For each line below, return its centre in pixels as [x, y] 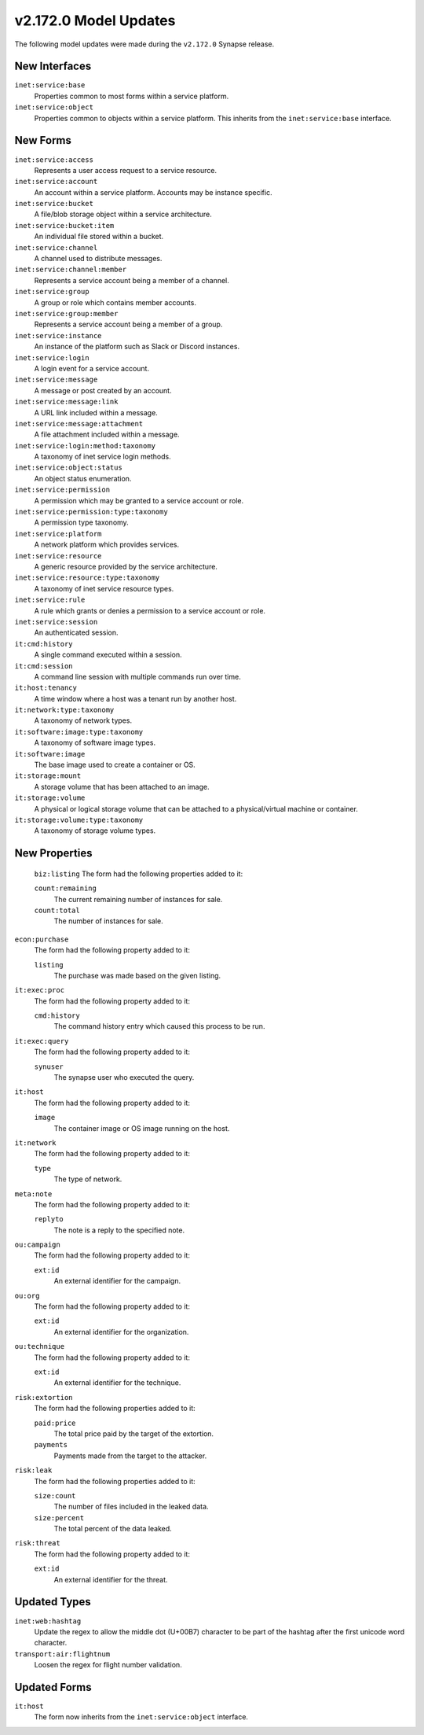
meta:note [33, 1194]
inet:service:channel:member [71, 270]
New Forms [43, 140]
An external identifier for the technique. [117, 1383]
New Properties [53, 853]
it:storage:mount [48, 776]
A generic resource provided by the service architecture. [126, 566]
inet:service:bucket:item [64, 225]
